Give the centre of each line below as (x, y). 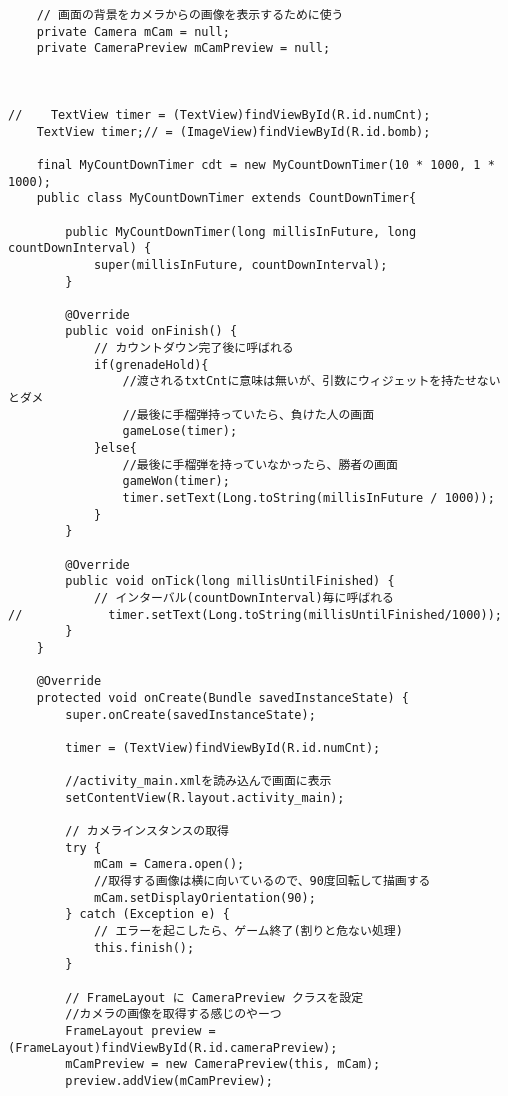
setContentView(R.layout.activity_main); (205, 797)
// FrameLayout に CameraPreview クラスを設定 (214, 997)
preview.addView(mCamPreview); (169, 1081)
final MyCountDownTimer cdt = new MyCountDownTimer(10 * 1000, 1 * (265, 164)
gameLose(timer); (180, 431)
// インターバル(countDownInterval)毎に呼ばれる (243, 597)
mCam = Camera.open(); (169, 864)
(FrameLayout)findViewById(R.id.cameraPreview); (173, 1047)
